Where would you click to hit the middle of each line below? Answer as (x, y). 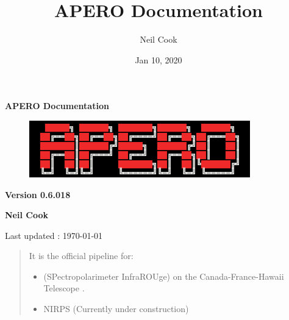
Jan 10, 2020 (159, 59)
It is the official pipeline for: (81, 256)
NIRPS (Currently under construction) (116, 309)
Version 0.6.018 (38, 194)
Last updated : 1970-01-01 (54, 235)
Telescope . (64, 288)
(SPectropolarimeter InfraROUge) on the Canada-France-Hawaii (164, 276)
